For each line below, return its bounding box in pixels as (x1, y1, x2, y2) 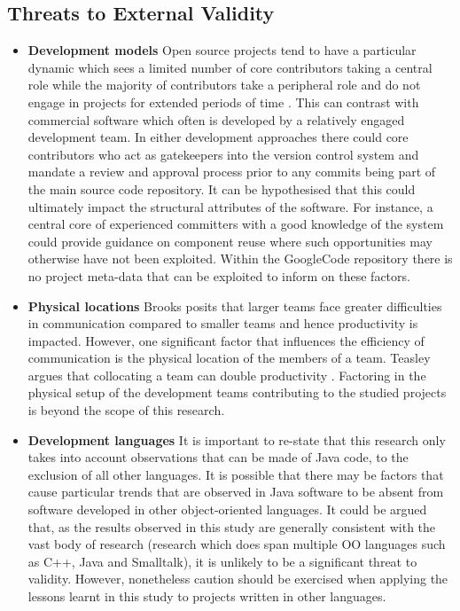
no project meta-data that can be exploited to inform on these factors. (27, 266, 410, 285)
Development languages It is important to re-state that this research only (27, 430, 446, 449)
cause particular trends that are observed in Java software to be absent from (27, 482, 444, 501)
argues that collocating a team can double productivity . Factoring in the (27, 365, 426, 384)
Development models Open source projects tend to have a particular (27, 41, 417, 59)
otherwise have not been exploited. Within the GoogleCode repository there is (27, 249, 453, 268)
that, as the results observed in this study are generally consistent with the (27, 517, 436, 536)
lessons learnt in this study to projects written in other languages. (27, 587, 386, 606)
